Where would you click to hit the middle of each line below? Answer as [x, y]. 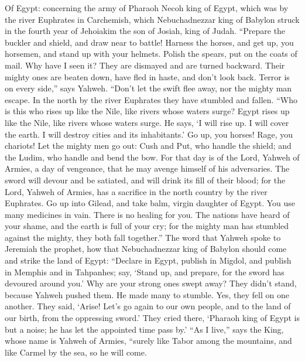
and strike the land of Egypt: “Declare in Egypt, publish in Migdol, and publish [148, 260]
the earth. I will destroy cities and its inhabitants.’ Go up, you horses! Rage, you [149, 134]
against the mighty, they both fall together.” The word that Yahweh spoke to [143, 237]
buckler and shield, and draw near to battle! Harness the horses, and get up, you [149, 42]
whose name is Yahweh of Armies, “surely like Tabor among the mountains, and [148, 341]
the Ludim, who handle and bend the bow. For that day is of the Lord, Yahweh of [152, 157]
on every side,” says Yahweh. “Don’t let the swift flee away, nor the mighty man [148, 88]
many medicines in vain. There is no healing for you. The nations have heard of [147, 214]
